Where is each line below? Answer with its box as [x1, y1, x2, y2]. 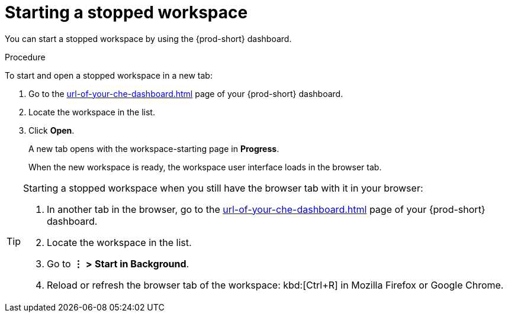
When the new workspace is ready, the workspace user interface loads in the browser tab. [28, 161, 382, 172]
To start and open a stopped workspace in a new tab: [5, 70, 213, 80]
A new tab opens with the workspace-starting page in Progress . [28, 143, 279, 154]
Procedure [5, 51, 46, 62]
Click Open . [28, 125, 75, 135]
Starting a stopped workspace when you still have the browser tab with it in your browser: [23, 182, 423, 194]
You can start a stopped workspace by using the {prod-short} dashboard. [5, 33, 292, 44]
